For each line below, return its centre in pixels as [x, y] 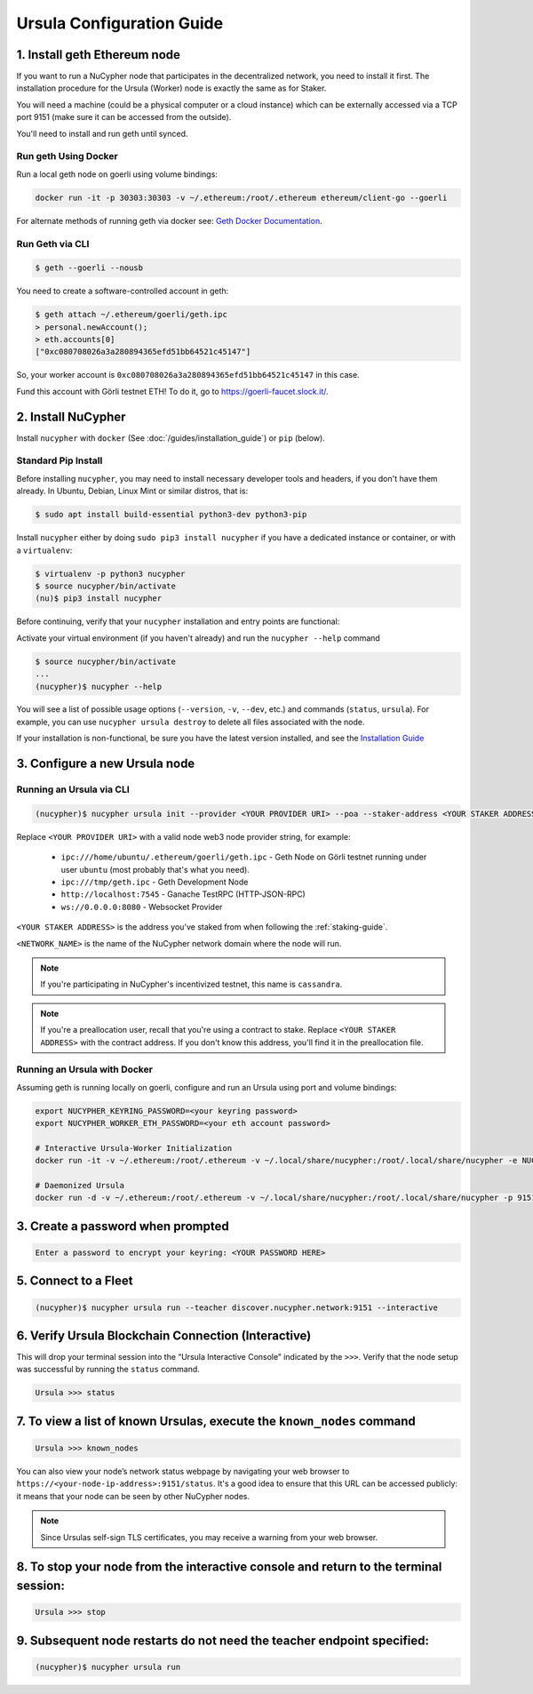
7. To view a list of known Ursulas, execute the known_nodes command [216, 1421]
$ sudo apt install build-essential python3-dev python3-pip [171, 515]
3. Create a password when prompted [123, 1226]
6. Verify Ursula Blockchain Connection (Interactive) [164, 1335]
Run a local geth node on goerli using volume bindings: [117, 174]
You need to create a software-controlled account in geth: [123, 291]
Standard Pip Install [60, 460]
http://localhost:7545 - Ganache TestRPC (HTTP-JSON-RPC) [183, 894]
